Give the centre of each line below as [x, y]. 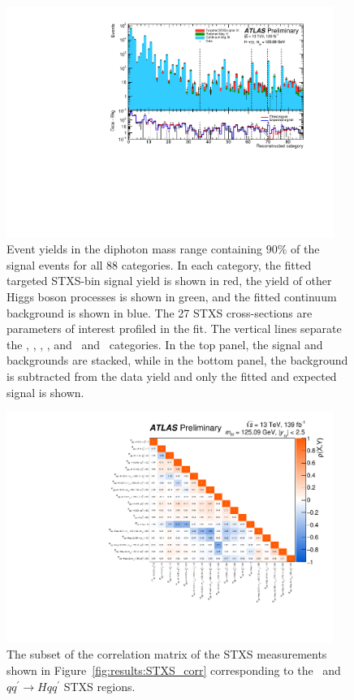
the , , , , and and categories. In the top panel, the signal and [165, 344]
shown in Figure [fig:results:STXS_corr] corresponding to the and [174, 670]
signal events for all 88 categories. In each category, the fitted [159, 264]
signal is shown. [45, 392]
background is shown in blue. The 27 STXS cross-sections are [160, 312]
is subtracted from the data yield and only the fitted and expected [172, 376]
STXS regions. [99, 686]
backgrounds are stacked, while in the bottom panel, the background [177, 360]
